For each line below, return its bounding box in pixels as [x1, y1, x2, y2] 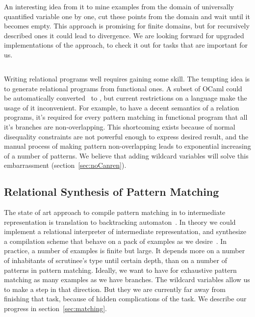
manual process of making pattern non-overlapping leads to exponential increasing [4, 141, 251, 151]
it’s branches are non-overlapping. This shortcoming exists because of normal [4, 121, 235, 132]
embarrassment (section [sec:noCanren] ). [4, 160, 127, 170]
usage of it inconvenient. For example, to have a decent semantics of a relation [4, 102, 239, 112]
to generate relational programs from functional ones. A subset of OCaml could [4, 83, 242, 93]
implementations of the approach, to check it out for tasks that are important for [4, 40, 248, 50]
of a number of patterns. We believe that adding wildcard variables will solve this [4, 150, 249, 160]
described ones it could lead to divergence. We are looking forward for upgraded [4, 30, 244, 40]
